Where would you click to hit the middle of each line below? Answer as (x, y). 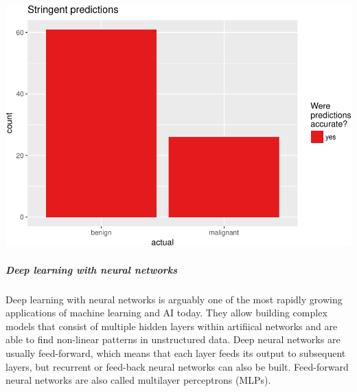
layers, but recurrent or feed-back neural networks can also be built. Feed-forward (177, 366)
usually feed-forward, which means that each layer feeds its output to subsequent (176, 352)
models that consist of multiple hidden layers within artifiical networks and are (172, 326)
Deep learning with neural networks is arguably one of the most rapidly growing (174, 299)
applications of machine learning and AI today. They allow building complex (166, 313)
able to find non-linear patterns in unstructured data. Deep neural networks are (173, 339)
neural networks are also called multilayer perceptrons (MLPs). (138, 380)
